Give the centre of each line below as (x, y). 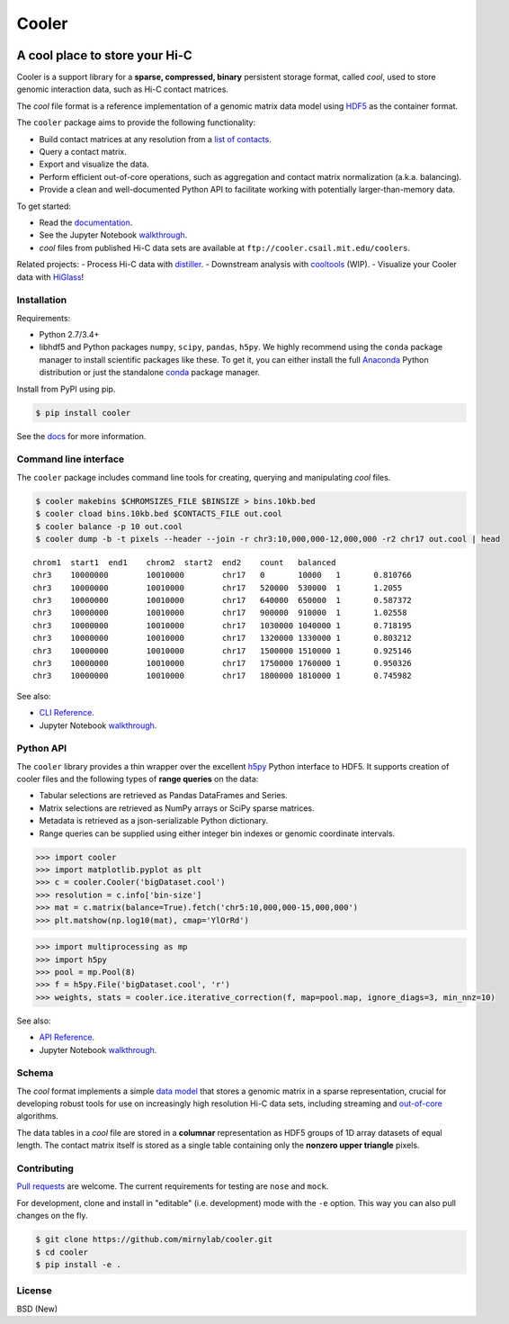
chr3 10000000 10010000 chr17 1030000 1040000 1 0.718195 (223, 625)
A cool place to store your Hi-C (104, 55)
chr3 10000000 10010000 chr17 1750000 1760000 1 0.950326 (223, 663)
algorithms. (37, 1116)
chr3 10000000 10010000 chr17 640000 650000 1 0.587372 (223, 600)
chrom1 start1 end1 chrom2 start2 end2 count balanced (184, 562)
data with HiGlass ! (50, 277)
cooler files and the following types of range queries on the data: (138, 779)
